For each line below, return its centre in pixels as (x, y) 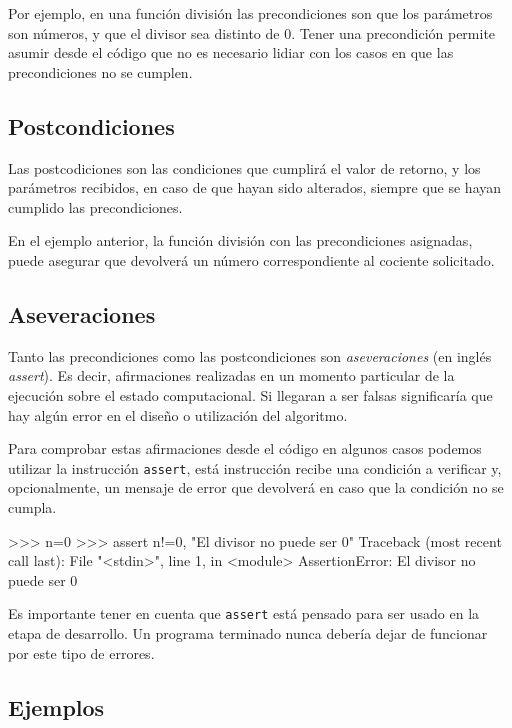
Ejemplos (56, 706)
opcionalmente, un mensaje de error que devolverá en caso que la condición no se (256, 487)
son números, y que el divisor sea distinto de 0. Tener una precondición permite (252, 32)
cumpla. (32, 506)
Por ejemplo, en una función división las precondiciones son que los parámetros (250, 13)
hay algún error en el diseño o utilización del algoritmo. (178, 414)
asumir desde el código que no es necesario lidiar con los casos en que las (231, 52)
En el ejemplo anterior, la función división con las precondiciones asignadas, (240, 240)
